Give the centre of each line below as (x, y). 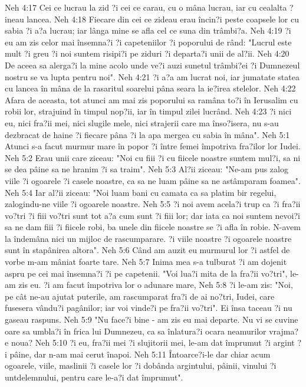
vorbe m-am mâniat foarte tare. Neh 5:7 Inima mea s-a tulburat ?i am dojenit (146, 262)
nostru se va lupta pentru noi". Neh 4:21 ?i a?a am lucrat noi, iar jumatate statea (152, 76)
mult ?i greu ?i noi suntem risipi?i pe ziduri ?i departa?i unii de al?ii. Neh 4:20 (147, 53)
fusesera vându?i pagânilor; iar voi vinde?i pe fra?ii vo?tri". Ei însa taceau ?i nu (149, 308)
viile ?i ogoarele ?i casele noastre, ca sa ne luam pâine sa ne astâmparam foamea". (153, 180)
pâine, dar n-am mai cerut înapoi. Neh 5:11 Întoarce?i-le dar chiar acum (140, 354)
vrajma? (284, 331)
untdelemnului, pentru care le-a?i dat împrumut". (94, 377)
